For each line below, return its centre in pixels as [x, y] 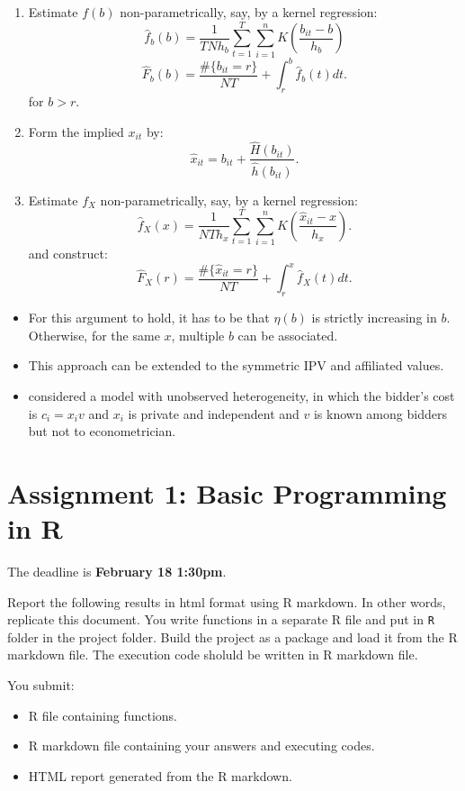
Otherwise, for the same [94, 335]
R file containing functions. [103, 715]
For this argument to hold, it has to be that [149, 318]
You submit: [41, 685]
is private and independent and [214, 413]
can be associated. [288, 335]
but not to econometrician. [102, 431]
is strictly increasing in [374, 318]
